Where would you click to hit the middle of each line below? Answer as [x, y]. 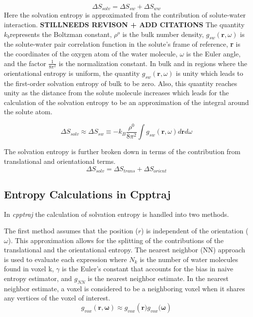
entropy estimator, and [38, 278]
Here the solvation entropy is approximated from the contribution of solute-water [125, 15]
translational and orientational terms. [60, 161]
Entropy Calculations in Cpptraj [87, 194]
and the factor [25, 63]
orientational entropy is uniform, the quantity [72, 73]
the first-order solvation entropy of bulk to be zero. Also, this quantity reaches [121, 83]
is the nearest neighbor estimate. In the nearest [158, 278]
